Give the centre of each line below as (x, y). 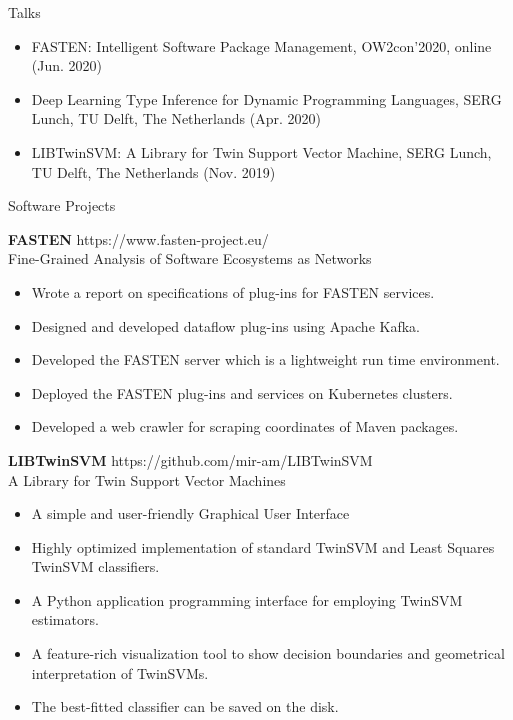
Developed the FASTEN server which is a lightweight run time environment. (265, 359)
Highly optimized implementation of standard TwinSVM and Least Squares (263, 546)
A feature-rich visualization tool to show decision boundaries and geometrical (268, 653)
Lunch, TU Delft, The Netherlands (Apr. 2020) (176, 118)
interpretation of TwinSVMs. (120, 672)
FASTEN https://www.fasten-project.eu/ (138, 238)
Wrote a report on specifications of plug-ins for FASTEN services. (233, 291)
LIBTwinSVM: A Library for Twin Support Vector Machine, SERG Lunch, (261, 151)
